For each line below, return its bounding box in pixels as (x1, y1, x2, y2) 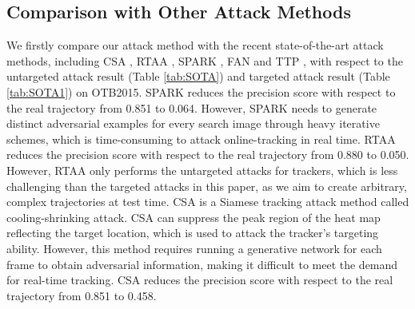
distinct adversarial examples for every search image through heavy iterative (6, 115, 380, 132)
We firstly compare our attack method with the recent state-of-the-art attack (6, 37, 384, 53)
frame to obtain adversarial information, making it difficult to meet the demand (6, 256, 398, 272)
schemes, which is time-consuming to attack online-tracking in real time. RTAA (6, 130, 396, 147)
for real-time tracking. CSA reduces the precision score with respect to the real (6, 271, 393, 288)
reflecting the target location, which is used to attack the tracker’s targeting (6, 224, 379, 241)
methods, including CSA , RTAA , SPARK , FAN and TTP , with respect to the (6, 52, 403, 69)
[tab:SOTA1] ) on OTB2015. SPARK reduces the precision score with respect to (6, 83, 396, 100)
